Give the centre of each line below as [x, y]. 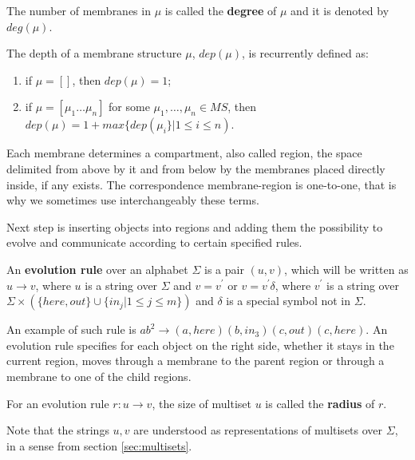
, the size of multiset [202, 403]
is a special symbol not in [289, 301]
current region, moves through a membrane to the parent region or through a [196, 361]
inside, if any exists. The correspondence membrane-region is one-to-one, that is [202, 184]
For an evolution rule [58, 403]
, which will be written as [346, 269]
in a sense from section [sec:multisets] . [99, 445]
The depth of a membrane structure [94, 53]
